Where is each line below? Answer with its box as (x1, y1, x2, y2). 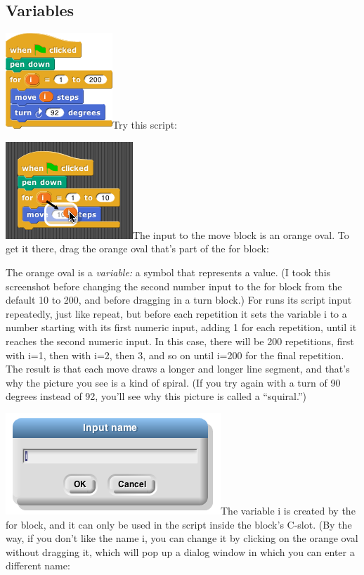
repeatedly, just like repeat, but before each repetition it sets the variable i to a (6, 306, 347, 321)
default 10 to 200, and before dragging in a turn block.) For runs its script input (6, 292, 352, 307)
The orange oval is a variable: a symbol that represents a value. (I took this (6, 264, 331, 279)
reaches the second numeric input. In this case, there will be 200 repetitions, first (6, 333, 354, 348)
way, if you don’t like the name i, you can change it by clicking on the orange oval (6, 531, 358, 545)
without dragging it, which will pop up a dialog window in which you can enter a (6, 544, 355, 559)
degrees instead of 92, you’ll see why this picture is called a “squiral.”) (6, 389, 306, 403)
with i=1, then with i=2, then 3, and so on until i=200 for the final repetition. (6, 347, 344, 362)
